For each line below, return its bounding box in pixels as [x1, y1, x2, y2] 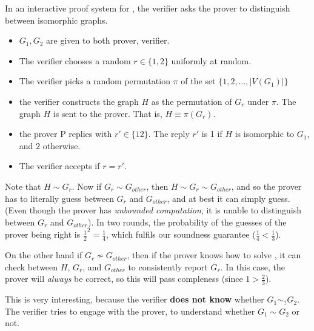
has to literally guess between [5, 192, 114, 204]
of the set [181, 75, 216, 87]
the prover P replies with [19, 127, 112, 140]
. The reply [148, 127, 190, 140]
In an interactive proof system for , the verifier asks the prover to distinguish [5, 2, 290, 14]
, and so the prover [231, 179, 302, 192]
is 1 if [201, 127, 222, 140]
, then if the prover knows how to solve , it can [127, 249, 301, 261]
